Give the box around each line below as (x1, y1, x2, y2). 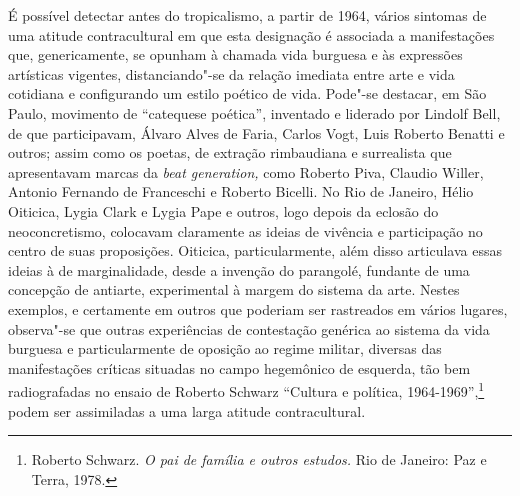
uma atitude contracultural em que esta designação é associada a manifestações (8, 24, 495, 45)
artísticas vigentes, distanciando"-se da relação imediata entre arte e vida (8, 63, 455, 84)
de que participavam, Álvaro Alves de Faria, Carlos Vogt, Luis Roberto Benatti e (8, 122, 505, 143)
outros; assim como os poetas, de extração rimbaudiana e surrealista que (8, 142, 452, 163)
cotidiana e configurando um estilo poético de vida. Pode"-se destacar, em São (8, 83, 487, 104)
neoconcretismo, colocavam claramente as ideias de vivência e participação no (8, 220, 483, 241)
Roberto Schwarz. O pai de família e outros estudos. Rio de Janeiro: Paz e (31, 449, 487, 470)
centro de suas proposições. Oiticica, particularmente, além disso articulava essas (8, 240, 502, 261)
